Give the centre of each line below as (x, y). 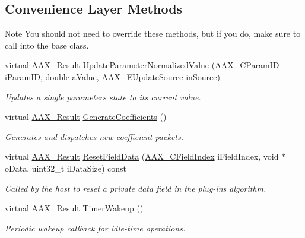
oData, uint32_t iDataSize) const (66, 168)
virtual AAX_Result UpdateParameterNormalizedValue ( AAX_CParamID (142, 65)
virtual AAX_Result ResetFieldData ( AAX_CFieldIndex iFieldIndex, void (142, 156)
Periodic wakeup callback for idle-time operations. (95, 228)
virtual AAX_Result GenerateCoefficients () (86, 117)
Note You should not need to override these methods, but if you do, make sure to (153, 34)
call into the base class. (47, 45)
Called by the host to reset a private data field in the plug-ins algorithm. (136, 188)
